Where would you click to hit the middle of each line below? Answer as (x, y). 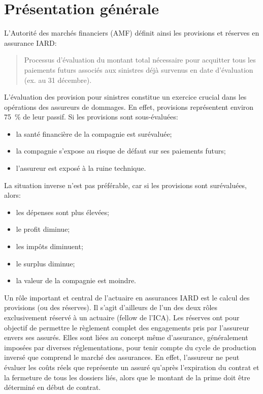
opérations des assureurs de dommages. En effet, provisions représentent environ (129, 107)
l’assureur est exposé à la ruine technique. (81, 168)
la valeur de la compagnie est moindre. (76, 280)
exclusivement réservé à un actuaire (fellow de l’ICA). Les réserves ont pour (122, 317)
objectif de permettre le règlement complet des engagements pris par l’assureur (127, 327)
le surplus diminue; (45, 263)
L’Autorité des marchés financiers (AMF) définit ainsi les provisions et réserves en (132, 33)
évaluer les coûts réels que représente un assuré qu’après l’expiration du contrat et (132, 367)
